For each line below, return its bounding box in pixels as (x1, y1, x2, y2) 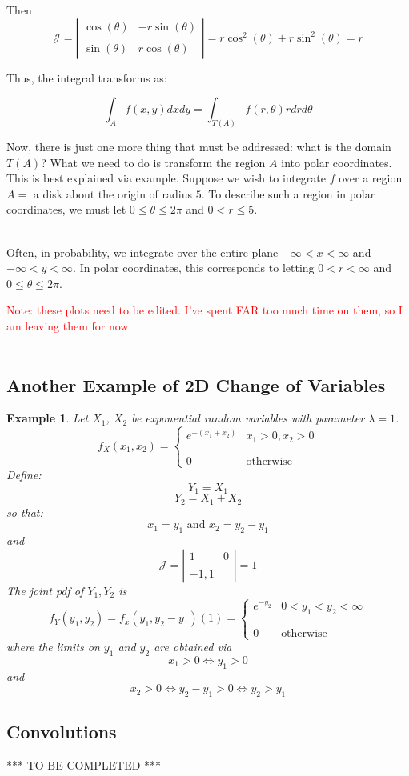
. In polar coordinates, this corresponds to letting (73, 259, 315, 276)
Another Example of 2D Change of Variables (6, 372, 386, 397)
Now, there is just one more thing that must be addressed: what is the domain (6, 138, 391, 155)
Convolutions (6, 719, 117, 744)
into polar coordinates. (281, 154, 392, 170)
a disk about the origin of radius (33, 185, 193, 202)
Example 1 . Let (6, 410, 89, 426)
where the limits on (6, 638, 100, 655)
